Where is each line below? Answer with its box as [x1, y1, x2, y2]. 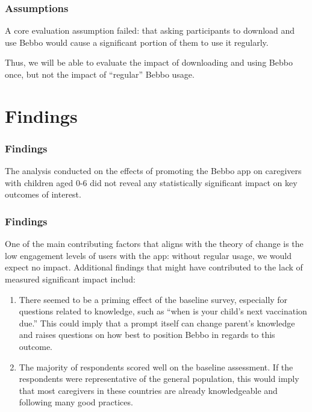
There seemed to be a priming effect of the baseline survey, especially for [19, 293, 288, 305]
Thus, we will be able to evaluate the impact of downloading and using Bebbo [5, 56, 293, 69]
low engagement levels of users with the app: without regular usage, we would [5, 249, 292, 261]
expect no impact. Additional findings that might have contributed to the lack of [5, 261, 303, 273]
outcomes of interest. [5, 188, 81, 201]
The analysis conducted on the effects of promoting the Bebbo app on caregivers [5, 164, 302, 177]
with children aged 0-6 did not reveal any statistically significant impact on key [5, 176, 298, 189]
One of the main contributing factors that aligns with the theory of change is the [5, 237, 304, 250]
